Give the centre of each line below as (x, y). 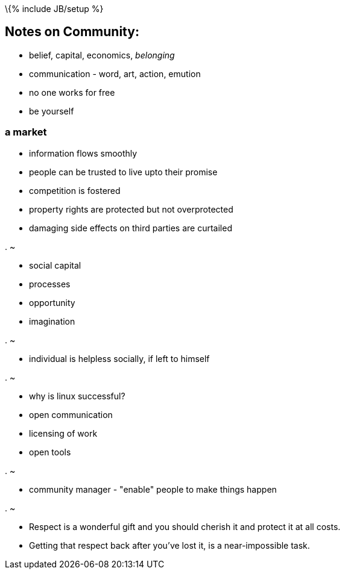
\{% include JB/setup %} (54, 9)
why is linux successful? (77, 396)
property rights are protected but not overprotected (131, 209)
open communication (71, 414)
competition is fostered (75, 190)
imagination (52, 321)
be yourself (52, 111)
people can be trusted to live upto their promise (123, 172)
